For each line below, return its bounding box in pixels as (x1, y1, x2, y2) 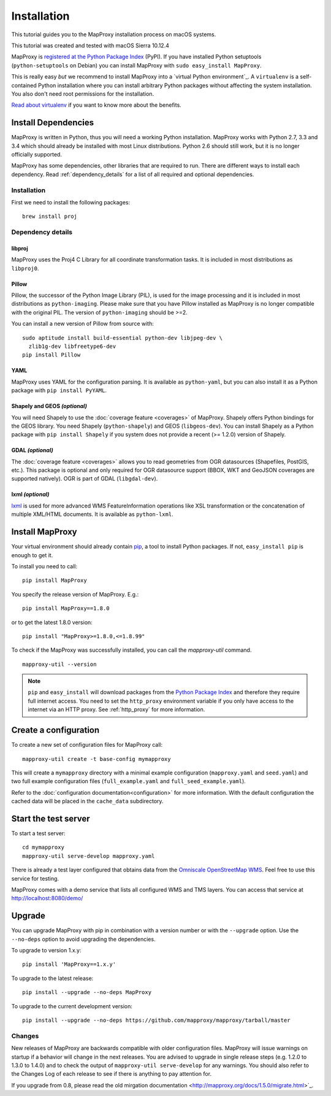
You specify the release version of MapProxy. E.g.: (11, 590, 139, 598)
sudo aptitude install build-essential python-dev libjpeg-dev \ (22, 334, 223, 341)
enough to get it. (11, 551, 53, 558)
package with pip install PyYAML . (11, 387, 107, 394)
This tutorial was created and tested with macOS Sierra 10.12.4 (11, 42, 170, 49)
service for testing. (11, 874, 59, 882)
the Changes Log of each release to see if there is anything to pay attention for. (11, 1070, 211, 1078)
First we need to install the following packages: (11, 198, 131, 206)
